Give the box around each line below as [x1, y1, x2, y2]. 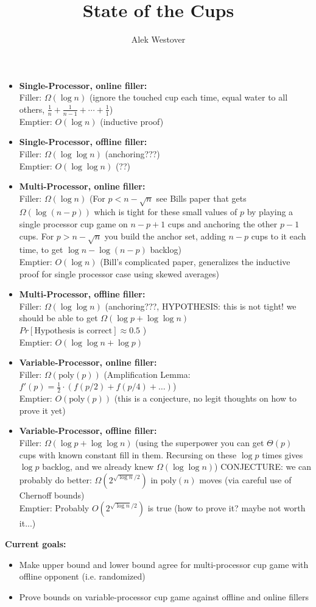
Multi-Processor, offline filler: [19, 288, 146, 300]
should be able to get [19, 311, 98, 324]
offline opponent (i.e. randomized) [19, 570, 146, 583]
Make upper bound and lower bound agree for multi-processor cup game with [19, 558, 309, 570]
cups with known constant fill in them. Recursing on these [19, 448, 237, 461]
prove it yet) [19, 403, 66, 416]
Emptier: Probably [19, 502, 90, 514]
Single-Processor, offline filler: [19, 135, 147, 148]
